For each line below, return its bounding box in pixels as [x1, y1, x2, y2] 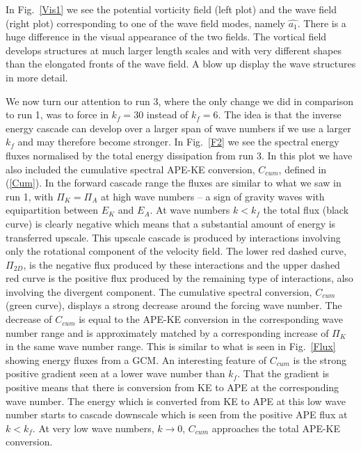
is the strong [293, 352, 346, 367]
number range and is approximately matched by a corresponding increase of [6, 325, 329, 340]
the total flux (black [263, 203, 349, 217]
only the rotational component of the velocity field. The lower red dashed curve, [6, 244, 346, 258]
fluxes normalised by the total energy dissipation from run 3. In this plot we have [6, 148, 353, 162]
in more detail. [6, 70, 68, 84]
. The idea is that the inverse [218, 107, 342, 122]
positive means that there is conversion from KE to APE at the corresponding [6, 380, 339, 395]
